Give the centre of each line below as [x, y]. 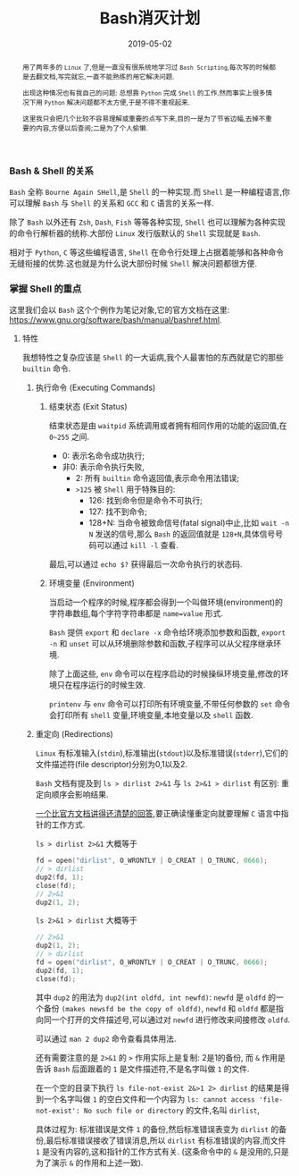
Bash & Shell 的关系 [51, 171]
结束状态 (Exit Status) [88, 407]
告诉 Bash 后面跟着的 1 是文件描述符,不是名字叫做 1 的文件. [142, 1069]
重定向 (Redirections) [74, 734]
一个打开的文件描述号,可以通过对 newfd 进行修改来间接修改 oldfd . [171, 1019]
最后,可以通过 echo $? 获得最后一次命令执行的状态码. [145, 564]
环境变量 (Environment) [92, 583]
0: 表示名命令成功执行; [104, 456]
